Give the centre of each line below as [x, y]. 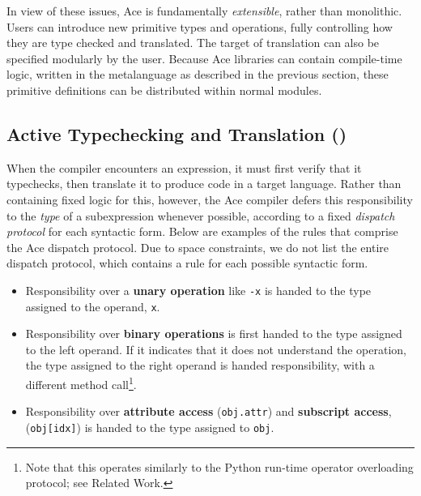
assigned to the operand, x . [93, 306]
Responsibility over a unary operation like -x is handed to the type [198, 290]
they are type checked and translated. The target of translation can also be [193, 43]
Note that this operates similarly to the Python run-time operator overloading [219, 466]
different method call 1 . [81, 383]
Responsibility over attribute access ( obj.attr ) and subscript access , [208, 411]
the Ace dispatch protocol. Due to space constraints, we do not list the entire [198, 247]
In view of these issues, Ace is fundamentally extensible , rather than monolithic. [204, 11]
